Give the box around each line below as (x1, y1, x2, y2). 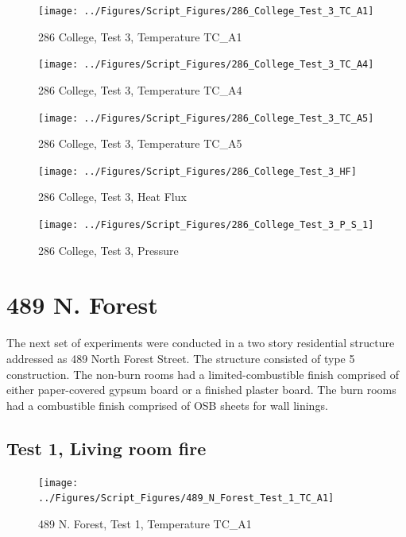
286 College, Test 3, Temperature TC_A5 (38, 135, 242, 152)
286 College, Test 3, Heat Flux (38, 188, 187, 205)
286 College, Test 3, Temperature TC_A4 (38, 81, 242, 98)
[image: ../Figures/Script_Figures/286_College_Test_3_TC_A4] (38, 59, 374, 71)
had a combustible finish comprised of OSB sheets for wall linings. (6, 396, 328, 413)
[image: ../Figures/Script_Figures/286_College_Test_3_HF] (38, 165, 357, 177)
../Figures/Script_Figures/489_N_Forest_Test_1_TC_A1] (38, 493, 334, 504)
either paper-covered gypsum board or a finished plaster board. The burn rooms (6, 381, 396, 398)
